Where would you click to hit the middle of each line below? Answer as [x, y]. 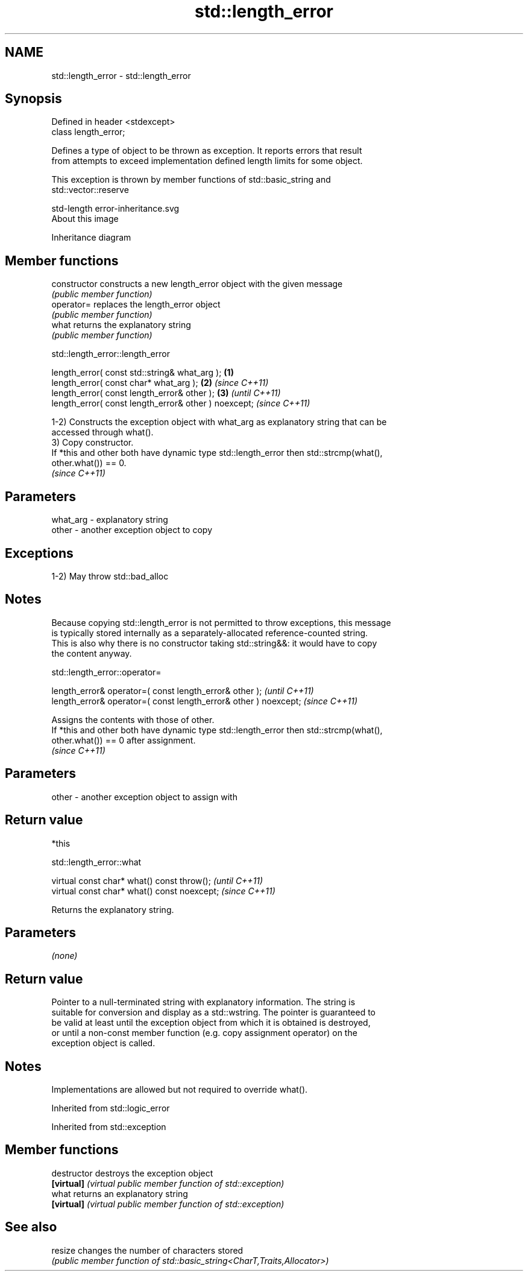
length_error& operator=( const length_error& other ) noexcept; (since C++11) [204, 701]
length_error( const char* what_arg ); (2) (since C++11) [160, 383]
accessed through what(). [102, 432]
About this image [85, 219]
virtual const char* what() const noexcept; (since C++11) [163, 891]
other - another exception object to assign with [144, 797]
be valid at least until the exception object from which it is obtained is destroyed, [211, 1023]
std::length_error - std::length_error [121, 75]
